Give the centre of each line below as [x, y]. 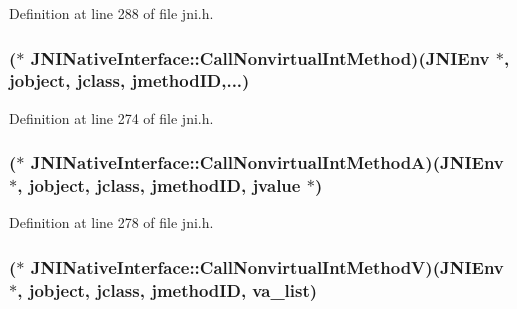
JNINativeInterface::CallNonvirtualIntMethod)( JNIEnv [260, 57]
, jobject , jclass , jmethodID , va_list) [167, 289]
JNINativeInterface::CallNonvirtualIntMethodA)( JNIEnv [267, 162]
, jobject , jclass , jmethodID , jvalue [159, 185]
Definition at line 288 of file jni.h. [111, 13]
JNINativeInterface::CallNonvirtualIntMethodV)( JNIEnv [267, 266]
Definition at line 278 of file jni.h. [111, 222]
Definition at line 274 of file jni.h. [111, 117]
